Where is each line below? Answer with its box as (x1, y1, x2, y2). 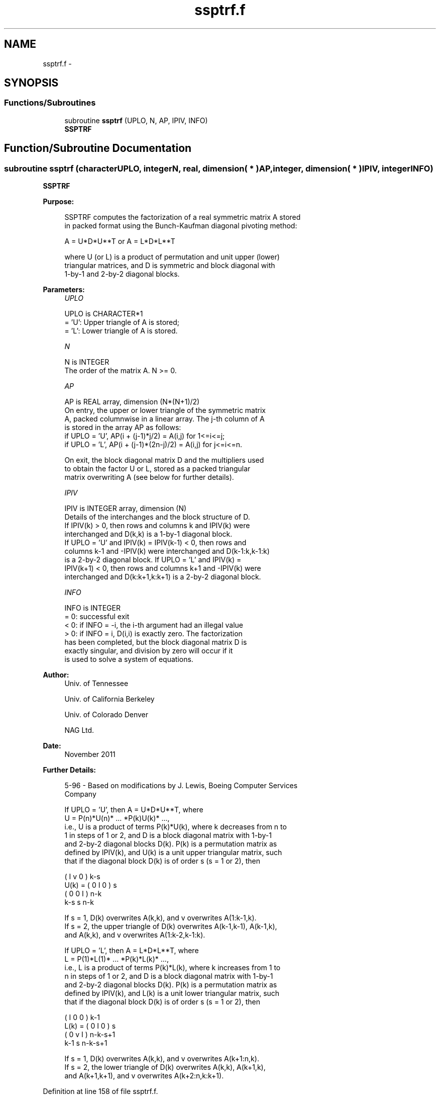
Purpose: (43, 197, 74, 206)
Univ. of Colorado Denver (64, 710, 149, 719)
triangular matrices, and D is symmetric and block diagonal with (64, 261, 275, 270)
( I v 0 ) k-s (64, 872, 100, 881)
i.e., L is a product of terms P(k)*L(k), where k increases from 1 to (64, 963, 281, 972)
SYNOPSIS (4, 76, 59, 90)
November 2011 (64, 750, 116, 759)
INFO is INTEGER (64, 604, 121, 613)
